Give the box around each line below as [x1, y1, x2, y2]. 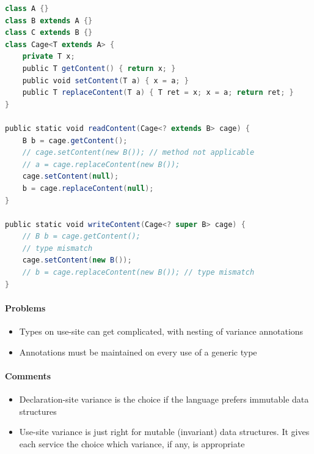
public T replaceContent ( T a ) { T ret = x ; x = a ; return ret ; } [22, 88, 294, 97]
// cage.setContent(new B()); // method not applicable [22, 148, 255, 157]
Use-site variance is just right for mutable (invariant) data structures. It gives [19, 425, 310, 438]
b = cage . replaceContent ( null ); [22, 184, 154, 193]
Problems [5, 301, 46, 314]
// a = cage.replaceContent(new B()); [22, 160, 180, 169]
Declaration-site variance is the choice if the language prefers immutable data [19, 393, 309, 406]
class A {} [5, 4, 49, 13]
